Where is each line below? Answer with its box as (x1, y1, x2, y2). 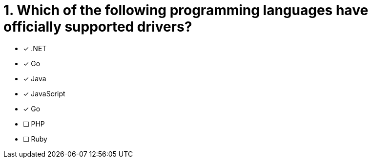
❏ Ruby (23, 134, 47, 143)
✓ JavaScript (23, 89, 65, 98)
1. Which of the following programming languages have (3, 2, 369, 18)
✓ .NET (23, 44, 47, 53)
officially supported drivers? (3, 18, 192, 35)
